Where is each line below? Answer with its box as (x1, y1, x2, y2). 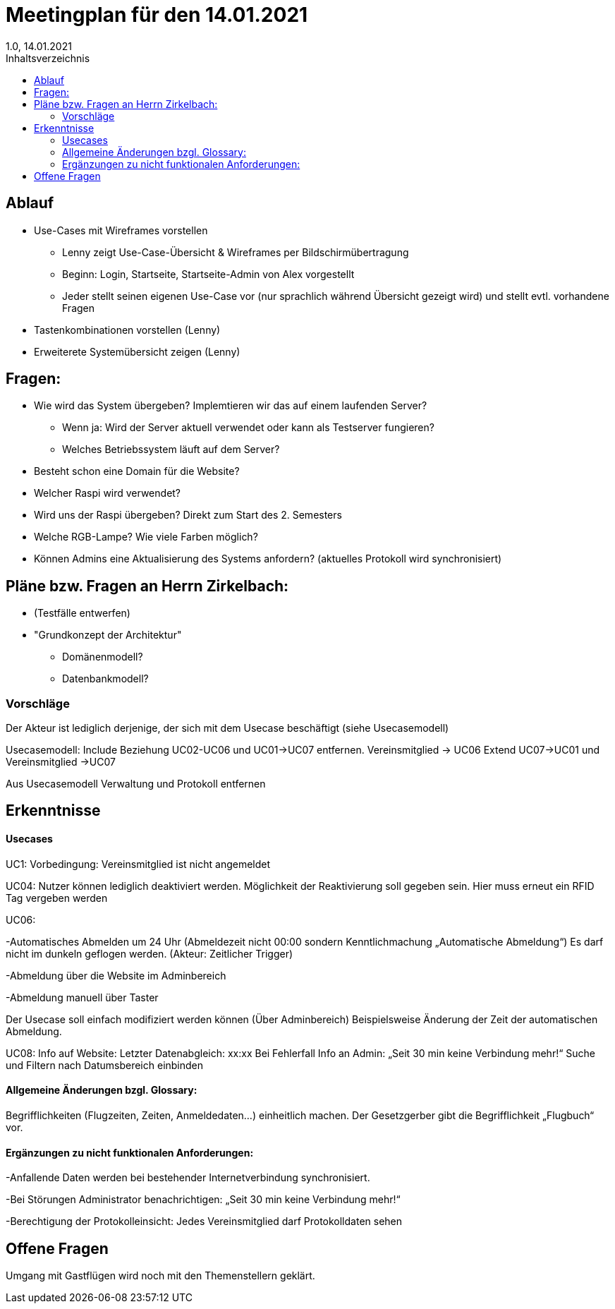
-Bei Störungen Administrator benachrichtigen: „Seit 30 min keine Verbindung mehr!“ (6, 1193, 401, 1206)
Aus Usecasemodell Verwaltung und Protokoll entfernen (6, 778, 266, 790)
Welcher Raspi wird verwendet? (34, 487, 181, 500)
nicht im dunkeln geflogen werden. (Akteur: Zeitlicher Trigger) (6, 947, 293, 960)
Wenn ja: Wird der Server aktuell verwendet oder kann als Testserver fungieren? (62, 421, 434, 434)
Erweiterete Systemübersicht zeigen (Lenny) (34, 345, 240, 358)
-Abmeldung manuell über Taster (6, 991, 159, 1003)
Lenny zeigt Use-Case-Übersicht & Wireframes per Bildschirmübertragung (62, 246, 409, 258)
